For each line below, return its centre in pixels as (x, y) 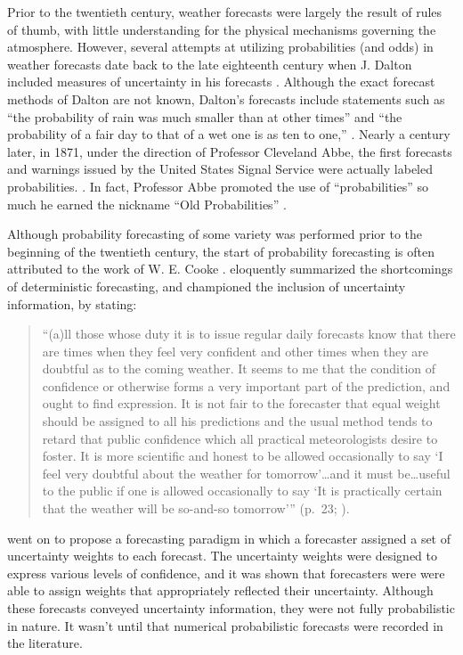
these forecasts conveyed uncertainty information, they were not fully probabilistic (231, 608)
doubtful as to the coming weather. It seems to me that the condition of (239, 368)
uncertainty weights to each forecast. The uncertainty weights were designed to (223, 556)
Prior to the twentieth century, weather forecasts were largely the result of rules (225, 12)
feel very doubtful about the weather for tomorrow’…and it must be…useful (246, 473)
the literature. (45, 643)
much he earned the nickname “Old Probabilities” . (147, 204)
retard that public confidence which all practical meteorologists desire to (240, 438)
